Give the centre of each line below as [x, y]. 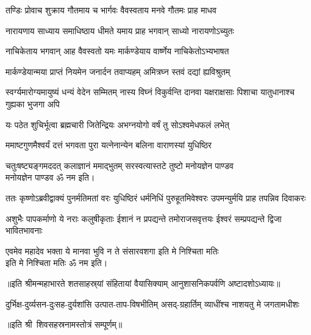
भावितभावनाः [24, 230]
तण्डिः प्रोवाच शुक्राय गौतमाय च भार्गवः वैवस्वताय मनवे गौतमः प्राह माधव [111, 10]
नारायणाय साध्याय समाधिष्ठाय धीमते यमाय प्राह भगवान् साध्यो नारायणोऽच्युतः [120, 30]
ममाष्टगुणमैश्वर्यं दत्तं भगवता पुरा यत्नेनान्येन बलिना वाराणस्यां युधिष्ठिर [109, 145]
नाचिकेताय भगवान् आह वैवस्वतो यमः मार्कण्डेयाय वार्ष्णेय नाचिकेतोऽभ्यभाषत [117, 51]
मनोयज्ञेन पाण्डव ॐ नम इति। [50, 177]
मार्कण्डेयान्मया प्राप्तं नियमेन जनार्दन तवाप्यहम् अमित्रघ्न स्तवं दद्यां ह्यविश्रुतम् [118, 71]
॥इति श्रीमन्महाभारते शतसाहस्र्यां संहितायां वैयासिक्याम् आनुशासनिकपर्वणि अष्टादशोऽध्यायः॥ [143, 283]
